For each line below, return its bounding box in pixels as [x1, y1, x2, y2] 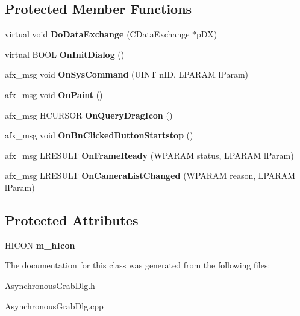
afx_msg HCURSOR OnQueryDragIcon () [5, 108, 173, 121]
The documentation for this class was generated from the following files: [5, 259, 270, 271]
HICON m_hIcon [5, 238, 75, 251]
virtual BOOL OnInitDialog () [5, 48, 125, 60]
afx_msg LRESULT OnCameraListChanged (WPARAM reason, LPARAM [5, 169, 295, 182]
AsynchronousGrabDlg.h [5, 279, 95, 291]
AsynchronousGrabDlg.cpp [5, 299, 104, 312]
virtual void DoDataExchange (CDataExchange [5, 28, 190, 40]
